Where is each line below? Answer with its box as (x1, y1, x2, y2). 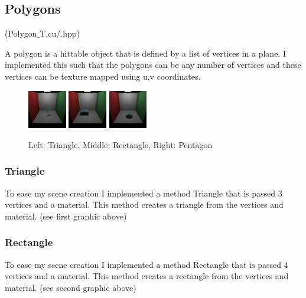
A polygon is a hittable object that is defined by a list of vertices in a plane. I (5, 47, 286, 59)
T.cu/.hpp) (40, 27, 80, 40)
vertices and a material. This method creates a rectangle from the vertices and (5, 270, 289, 282)
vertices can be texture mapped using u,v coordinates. (5, 70, 201, 82)
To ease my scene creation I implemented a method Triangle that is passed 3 (5, 186, 282, 199)
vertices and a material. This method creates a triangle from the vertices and (5, 198, 284, 211)
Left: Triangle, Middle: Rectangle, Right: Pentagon (28, 138, 213, 150)
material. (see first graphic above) (5, 209, 127, 222)
